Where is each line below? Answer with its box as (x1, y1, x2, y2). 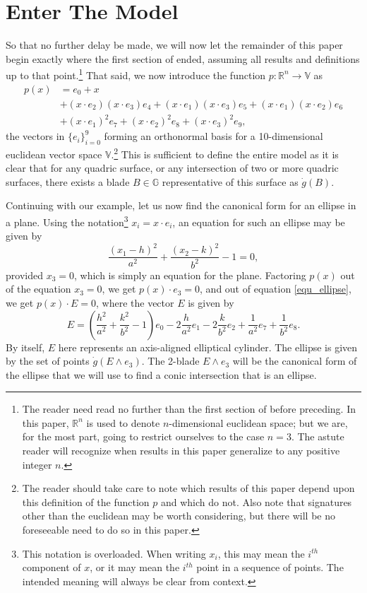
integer (22, 457, 52, 471)
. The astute (291, 429, 344, 444)
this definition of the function (22, 494, 150, 509)
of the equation (6, 281, 71, 296)
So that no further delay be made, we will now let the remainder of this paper (6, 37, 343, 52)
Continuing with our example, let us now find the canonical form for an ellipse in (6, 198, 356, 213)
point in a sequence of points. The (196, 560, 344, 575)
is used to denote (86, 415, 160, 430)
